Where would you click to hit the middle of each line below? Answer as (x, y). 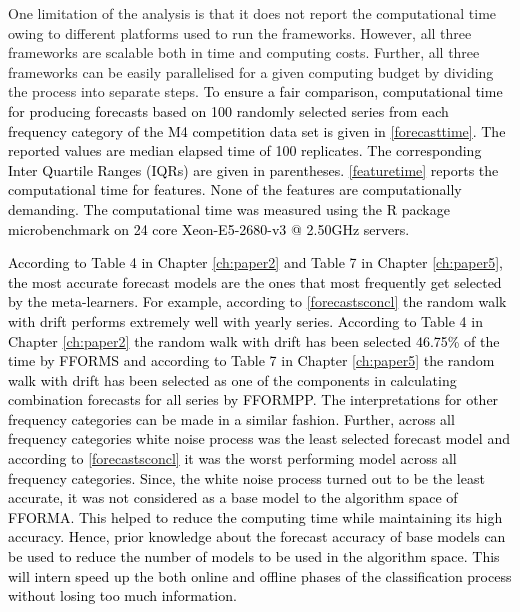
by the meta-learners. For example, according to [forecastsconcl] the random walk (257, 301)
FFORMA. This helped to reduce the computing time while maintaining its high (255, 516)
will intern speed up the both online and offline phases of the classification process (260, 575)
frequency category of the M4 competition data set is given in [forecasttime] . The (257, 130)
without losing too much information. (122, 595)
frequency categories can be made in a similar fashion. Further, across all (231, 418)
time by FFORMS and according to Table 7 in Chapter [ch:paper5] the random (251, 360)
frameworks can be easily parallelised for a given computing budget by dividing (251, 71)
